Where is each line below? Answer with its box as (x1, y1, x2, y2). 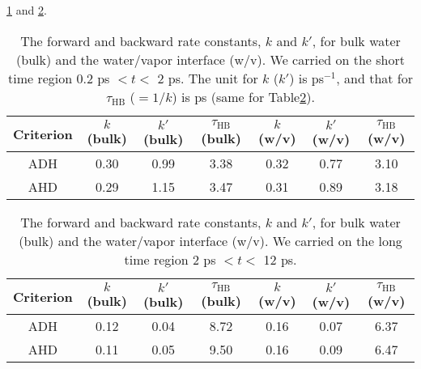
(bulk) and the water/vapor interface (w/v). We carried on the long (19, 231, 402, 250)
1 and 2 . (6, 2, 47, 18)
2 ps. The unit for (157, 68, 258, 87)
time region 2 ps (124, 249, 216, 269)
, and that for (336, 68, 414, 87)
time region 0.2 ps (7, 68, 110, 87)
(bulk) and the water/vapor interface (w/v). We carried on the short (16, 49, 405, 69)
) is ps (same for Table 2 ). (172, 87, 315, 106)
